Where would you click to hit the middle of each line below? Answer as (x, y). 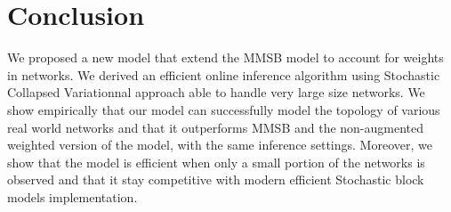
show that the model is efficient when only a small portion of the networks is (216, 162)
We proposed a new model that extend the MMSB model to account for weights (225, 57)
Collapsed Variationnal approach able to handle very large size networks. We (216, 92)
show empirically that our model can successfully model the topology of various (224, 109)
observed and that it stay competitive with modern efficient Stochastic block (216, 179)
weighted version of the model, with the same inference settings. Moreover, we (220, 145)
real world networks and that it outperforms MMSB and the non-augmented (216, 127)
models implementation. (72, 196)
